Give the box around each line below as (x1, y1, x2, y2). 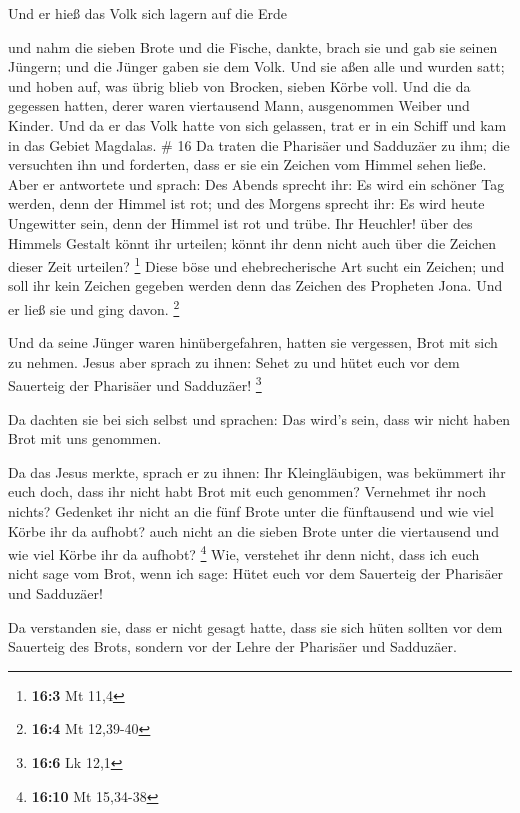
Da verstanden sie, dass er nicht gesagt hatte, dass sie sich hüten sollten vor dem (8, 616, 503, 637)
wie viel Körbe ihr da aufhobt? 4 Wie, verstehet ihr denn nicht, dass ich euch (8, 541, 480, 564)
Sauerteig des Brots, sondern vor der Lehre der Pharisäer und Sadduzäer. (8, 636, 457, 657)
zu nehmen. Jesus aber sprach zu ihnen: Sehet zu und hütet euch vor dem (8, 351, 460, 372)
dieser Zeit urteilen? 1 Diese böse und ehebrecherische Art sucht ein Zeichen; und (8, 253, 505, 276)
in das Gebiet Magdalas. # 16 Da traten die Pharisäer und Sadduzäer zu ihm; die (8, 134, 510, 155)
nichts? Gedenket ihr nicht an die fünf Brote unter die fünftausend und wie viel (8, 501, 494, 522)
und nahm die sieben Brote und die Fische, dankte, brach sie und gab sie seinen (8, 36, 498, 57)
